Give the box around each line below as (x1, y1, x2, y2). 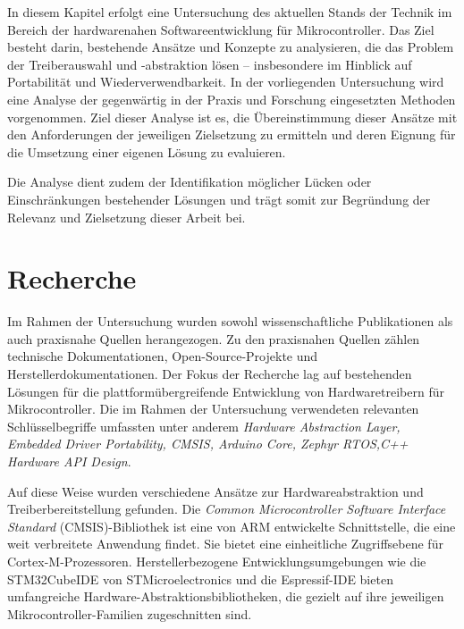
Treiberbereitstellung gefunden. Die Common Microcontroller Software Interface (7, 499, 446, 518)
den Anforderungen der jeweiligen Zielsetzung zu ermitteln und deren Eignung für (7, 125, 456, 144)
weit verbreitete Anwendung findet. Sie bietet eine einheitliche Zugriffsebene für (7, 534, 443, 553)
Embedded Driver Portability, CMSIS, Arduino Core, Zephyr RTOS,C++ (7, 434, 409, 453)
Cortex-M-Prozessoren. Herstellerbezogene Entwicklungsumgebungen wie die (7, 551, 426, 570)
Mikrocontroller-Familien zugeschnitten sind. (7, 604, 252, 623)
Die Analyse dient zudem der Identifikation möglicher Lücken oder (7, 172, 372, 191)
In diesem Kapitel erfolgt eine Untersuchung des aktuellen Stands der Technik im (7, 3, 452, 21)
